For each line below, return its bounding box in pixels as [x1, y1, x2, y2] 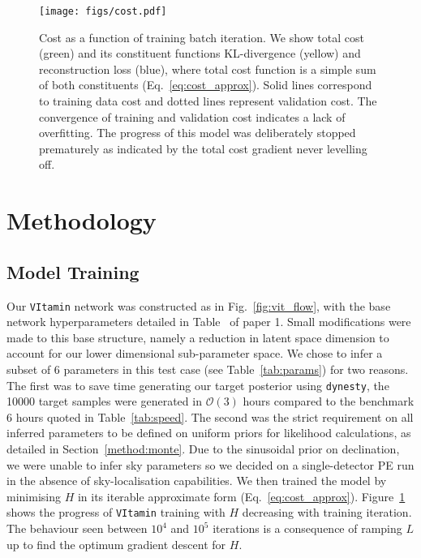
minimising [6, 487, 61, 504]
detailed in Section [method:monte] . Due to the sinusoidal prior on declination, [6, 440, 400, 457]
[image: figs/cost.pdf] [39, 6, 167, 17]
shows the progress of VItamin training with [6, 504, 226, 521]
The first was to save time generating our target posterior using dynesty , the [6, 376, 389, 393]
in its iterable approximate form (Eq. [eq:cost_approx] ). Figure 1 [77, 487, 406, 504]
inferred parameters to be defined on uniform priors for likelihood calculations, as [6, 424, 411, 441]
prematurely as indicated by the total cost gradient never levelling [39, 139, 367, 157]
